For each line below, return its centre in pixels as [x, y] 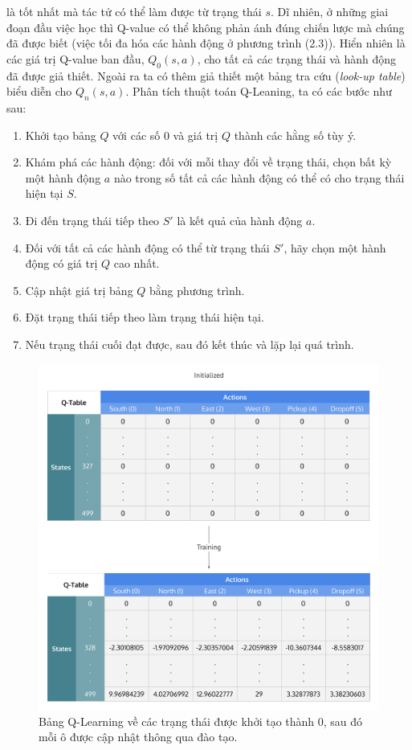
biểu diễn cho [39, 91]
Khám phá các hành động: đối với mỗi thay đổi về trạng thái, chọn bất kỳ [208, 162]
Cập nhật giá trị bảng [79, 290]
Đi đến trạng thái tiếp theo [92, 220]
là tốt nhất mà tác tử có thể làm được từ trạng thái [134, 11]
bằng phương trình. [197, 290]
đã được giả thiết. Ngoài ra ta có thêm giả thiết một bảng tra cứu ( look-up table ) [206, 75]
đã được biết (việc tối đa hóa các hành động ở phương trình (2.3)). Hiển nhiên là [206, 43]
